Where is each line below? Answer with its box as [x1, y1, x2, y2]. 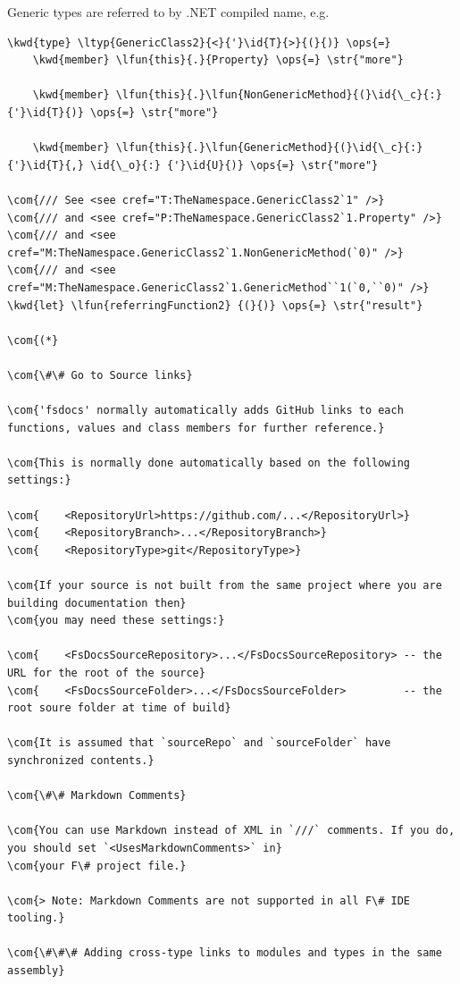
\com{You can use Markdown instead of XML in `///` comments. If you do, [7, 824, 456, 837]
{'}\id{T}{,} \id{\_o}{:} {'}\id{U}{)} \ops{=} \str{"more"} [7, 158, 379, 172]
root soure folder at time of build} [7, 702, 231, 715]
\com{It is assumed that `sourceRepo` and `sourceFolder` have [7, 736, 391, 750]
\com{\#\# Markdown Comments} [7, 789, 187, 803]
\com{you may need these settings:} [7, 614, 225, 627]
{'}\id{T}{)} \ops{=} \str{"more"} [7, 105, 219, 119]
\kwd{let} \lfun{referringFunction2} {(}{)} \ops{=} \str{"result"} [7, 299, 423, 312]
